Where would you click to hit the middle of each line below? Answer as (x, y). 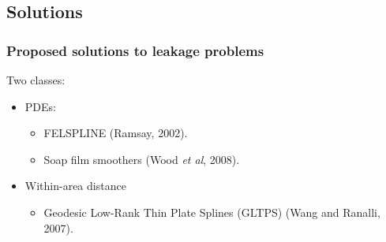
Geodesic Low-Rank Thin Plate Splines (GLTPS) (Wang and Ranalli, (212, 212)
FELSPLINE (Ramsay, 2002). (116, 133)
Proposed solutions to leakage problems (135, 50)
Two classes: (36, 80)
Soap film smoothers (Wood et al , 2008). (142, 159)
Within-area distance (75, 186)
